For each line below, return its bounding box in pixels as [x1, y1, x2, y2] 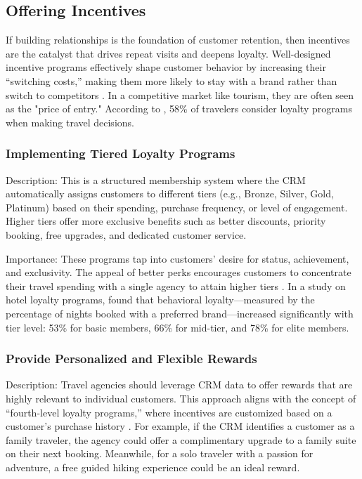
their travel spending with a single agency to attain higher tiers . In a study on [6, 278, 346, 293]
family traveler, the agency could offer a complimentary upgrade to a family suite [6, 432, 356, 447]
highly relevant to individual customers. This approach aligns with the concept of [6, 391, 356, 405]
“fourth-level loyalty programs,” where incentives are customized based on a [6, 405, 332, 419]
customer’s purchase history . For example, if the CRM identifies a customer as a [6, 419, 355, 433]
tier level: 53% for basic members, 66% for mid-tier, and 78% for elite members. [6, 320, 349, 334]
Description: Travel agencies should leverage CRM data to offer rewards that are [6, 377, 353, 392]
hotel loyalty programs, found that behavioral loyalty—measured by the [6, 292, 315, 307]
